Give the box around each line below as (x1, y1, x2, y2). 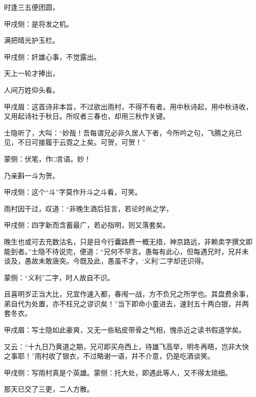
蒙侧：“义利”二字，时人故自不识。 (4, 272, 114, 282)
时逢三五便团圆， (4, 2, 59, 12)
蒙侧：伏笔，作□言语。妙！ (4, 153, 91, 164)
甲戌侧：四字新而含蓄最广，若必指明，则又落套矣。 (4, 220, 170, 230)
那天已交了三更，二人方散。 (4, 384, 94, 394)
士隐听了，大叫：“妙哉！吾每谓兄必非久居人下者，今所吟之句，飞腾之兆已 (4, 127, 242, 137)
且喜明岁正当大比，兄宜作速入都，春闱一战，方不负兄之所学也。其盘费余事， (4, 289, 253, 299)
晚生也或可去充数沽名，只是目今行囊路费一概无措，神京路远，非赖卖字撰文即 (4, 236, 253, 246)
